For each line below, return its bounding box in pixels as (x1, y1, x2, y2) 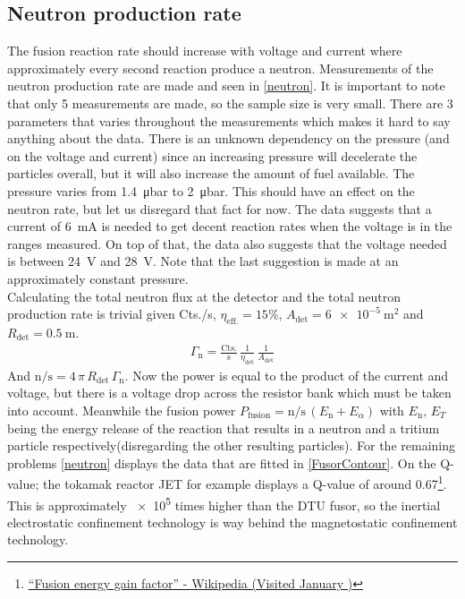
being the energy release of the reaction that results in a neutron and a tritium (7, 418, 440, 437)
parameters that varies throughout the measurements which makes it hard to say (7, 111, 451, 130)
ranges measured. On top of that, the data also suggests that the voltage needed (7, 234, 447, 252)
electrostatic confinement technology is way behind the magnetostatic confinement (7, 512, 458, 531)
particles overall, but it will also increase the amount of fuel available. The (7, 164, 415, 183)
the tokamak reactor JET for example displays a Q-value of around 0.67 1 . (43, 472, 447, 493)
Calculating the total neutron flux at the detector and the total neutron (7, 287, 401, 305)
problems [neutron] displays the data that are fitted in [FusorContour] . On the (7, 453, 436, 472)
